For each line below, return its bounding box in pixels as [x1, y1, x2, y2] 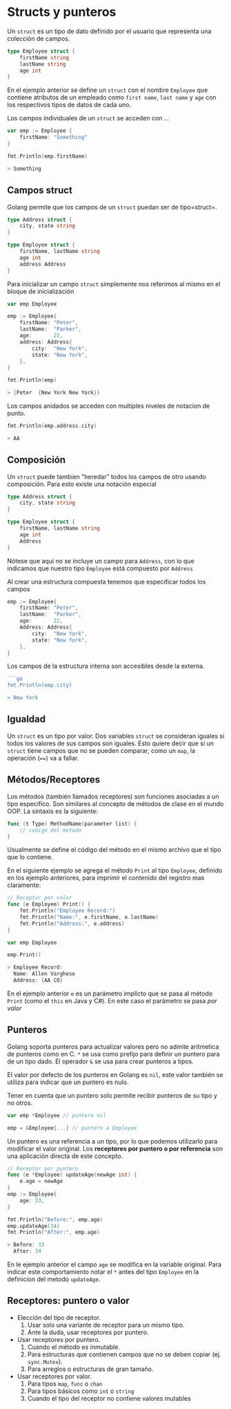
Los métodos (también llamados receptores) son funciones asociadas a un [7, 792, 219, 801]
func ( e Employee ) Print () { [7, 901, 91, 908]
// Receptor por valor [7, 895, 72, 902]
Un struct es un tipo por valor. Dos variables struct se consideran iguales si [7, 731, 225, 740]
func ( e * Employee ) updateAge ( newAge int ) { [7, 1171, 137, 1179]
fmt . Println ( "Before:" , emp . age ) [7, 1216, 103, 1223]
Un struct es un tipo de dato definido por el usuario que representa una [7, 27, 212, 35]
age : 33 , [19, 1197, 45, 1204]
